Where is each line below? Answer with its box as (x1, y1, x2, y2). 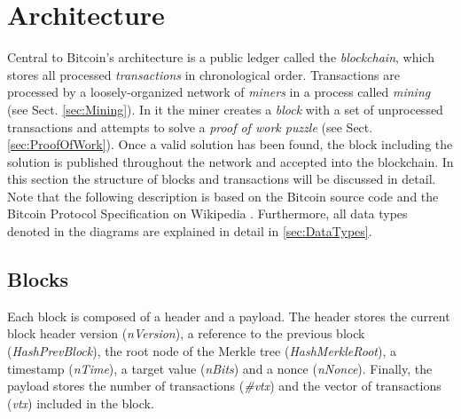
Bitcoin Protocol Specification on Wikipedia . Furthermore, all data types (7, 204, 408, 223)
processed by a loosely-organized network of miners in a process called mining (7, 83, 431, 101)
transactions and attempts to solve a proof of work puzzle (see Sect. (7, 117, 373, 136)
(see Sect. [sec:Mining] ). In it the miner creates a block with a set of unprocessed (7, 99, 443, 118)
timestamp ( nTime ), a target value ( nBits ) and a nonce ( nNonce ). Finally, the (7, 359, 433, 377)
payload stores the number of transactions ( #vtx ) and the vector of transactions (7, 376, 441, 395)
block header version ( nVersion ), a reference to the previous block (7, 324, 365, 343)
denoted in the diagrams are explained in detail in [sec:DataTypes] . (7, 222, 372, 241)
